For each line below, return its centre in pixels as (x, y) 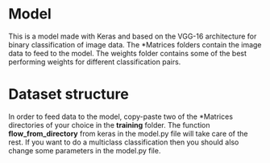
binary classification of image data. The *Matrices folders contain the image (135, 44)
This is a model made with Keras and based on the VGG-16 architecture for (133, 36)
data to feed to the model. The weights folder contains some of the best (128, 53)
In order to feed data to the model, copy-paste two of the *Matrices (121, 116)
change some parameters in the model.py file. (85, 150)
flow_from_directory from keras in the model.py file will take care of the (128, 133)
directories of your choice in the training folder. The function (110, 124)
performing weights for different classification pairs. (95, 62)
